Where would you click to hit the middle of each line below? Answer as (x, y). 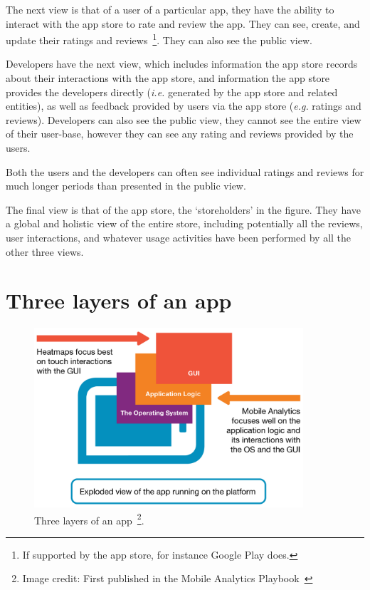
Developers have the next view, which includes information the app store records (182, 64)
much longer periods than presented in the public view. (126, 186)
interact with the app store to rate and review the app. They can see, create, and (183, 23)
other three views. (45, 251)
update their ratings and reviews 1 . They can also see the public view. (159, 39)
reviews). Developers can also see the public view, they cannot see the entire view (184, 119)
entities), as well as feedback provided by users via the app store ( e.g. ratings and (184, 106)
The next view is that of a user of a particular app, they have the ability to (170, 9)
